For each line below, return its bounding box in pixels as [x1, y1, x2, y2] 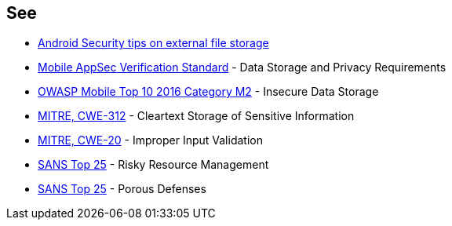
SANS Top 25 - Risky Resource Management [38, 158, 269, 172]
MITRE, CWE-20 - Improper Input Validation [38, 133, 263, 148]
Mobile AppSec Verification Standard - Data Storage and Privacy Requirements [38, 60, 447, 75]
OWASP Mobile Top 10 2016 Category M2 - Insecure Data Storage [38, 85, 379, 99]
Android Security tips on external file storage [38, 36, 269, 50]
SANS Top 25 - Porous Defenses [38, 182, 206, 196]
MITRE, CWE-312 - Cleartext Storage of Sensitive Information [38, 109, 355, 123]
